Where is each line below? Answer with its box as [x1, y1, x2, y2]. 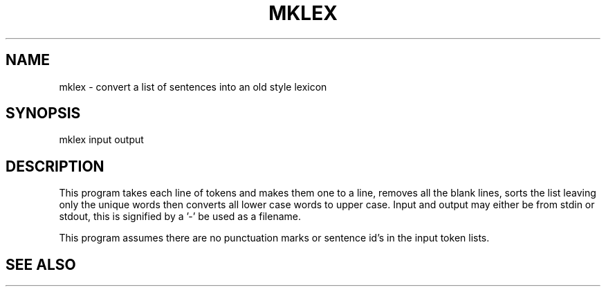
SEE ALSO [6, 255, 76, 273]
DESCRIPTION [6, 157, 104, 175]
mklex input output [59, 134, 144, 146]
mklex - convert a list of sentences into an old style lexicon [59, 80, 327, 93]
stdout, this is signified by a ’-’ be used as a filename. [59, 210, 302, 223]
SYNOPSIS [6, 104, 81, 122]
